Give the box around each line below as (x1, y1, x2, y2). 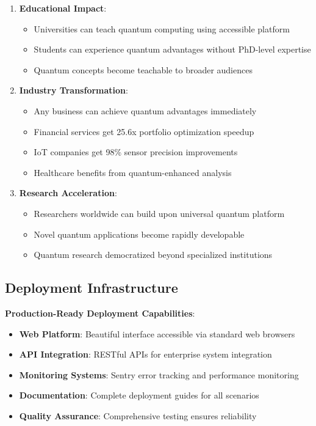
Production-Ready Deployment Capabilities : (5, 306, 195, 319)
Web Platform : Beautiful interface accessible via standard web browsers (19, 327, 295, 340)
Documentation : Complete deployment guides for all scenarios (19, 389, 259, 402)
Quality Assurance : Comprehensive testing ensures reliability (19, 409, 257, 422)
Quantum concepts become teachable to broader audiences (34, 63, 253, 76)
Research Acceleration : (19, 186, 117, 199)
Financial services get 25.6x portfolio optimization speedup (34, 125, 254, 138)
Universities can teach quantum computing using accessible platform (34, 22, 290, 35)
